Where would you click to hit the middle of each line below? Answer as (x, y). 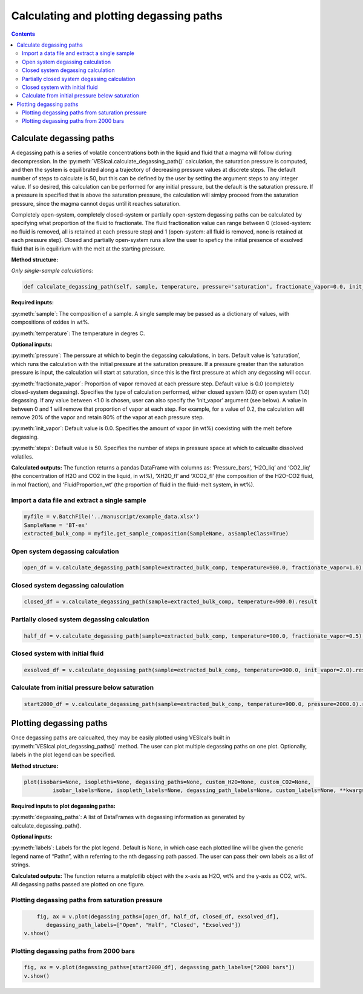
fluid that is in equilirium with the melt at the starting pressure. (88, 249)
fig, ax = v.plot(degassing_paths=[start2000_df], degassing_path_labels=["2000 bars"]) (160, 967)
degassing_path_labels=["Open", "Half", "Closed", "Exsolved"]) (144, 925)
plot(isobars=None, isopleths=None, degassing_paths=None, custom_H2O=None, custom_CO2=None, (168, 782)
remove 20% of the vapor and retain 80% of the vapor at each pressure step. (108, 417)
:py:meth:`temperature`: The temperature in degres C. (78, 333)
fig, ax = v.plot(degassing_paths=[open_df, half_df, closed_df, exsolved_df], (158, 916)
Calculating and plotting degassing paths (117, 16)
